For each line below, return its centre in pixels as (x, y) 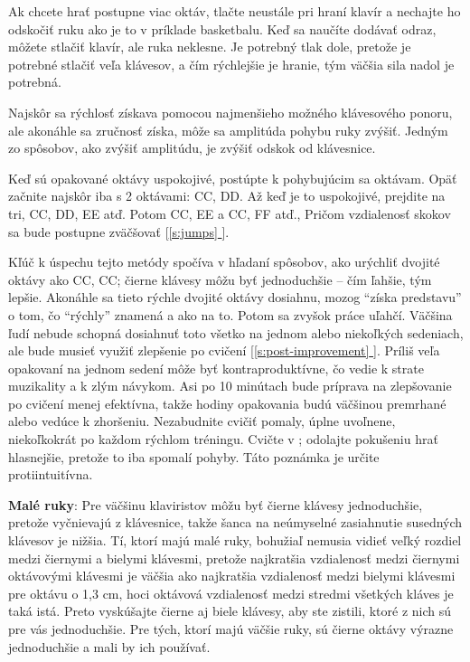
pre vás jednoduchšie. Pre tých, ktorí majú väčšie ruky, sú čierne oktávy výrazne (231, 629)
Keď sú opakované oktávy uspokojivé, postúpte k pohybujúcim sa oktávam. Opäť (233, 178)
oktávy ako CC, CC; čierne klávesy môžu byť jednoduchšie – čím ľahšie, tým (220, 279)
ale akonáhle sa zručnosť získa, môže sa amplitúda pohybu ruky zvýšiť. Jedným (228, 130)
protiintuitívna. (51, 474)
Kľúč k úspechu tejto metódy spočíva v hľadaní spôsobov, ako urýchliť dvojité (224, 262)
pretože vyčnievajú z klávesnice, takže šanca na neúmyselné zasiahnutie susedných (235, 522)
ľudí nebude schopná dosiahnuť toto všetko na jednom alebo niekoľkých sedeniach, (236, 332)
